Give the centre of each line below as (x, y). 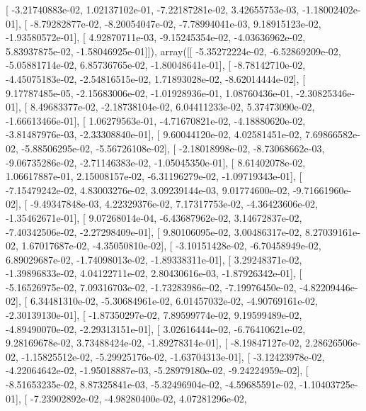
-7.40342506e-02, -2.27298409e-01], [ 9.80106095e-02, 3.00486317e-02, (154, 231)
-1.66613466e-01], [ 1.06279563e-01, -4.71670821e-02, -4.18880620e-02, (156, 120)
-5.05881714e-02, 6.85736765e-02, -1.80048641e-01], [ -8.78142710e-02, (156, 65)
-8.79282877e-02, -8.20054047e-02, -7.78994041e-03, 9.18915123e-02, (176, 23)
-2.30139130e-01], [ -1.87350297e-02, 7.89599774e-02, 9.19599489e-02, (154, 315)
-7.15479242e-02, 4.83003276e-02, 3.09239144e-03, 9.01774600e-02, (148, 190)
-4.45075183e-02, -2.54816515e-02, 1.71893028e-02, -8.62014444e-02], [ (156, 78)
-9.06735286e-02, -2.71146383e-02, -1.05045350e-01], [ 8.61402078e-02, (156, 162)
